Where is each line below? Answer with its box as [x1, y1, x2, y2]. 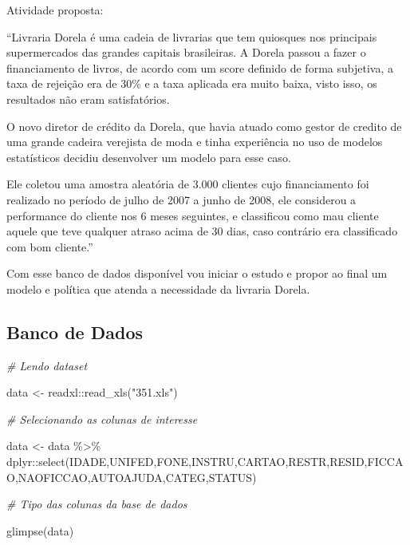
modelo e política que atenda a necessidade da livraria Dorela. [6, 280, 310, 297]
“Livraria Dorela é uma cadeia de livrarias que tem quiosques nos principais [6, 28, 377, 45]
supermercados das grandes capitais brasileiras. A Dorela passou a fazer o [6, 44, 366, 61]
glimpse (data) [6, 522, 74, 539]
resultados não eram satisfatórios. [6, 90, 170, 107]
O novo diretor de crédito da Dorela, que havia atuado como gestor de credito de [6, 117, 402, 134]
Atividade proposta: [6, 2, 104, 18]
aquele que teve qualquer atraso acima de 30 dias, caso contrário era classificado [6, 223, 398, 239]
